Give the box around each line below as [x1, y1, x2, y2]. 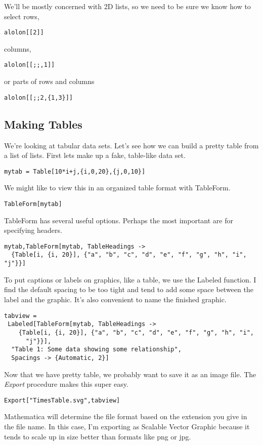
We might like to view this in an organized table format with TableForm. [4, 182, 231, 193]
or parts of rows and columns [4, 76, 95, 87]
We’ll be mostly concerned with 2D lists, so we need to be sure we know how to [4, 1, 251, 11]
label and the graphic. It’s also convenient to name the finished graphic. [4, 294, 227, 304]
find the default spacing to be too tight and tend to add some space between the [4, 284, 253, 295]
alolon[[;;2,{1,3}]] [4, 94, 73, 101]
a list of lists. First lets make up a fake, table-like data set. [4, 150, 186, 160]
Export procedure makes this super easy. [4, 379, 128, 389]
